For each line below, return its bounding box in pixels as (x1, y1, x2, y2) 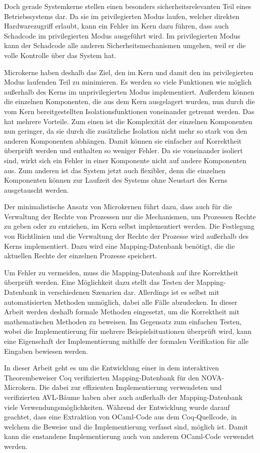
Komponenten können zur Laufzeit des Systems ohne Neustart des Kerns (4, 175, 227, 185)
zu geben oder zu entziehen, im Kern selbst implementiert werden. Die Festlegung (4, 221, 254, 231)
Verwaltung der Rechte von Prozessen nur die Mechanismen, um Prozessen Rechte (4, 211, 256, 221)
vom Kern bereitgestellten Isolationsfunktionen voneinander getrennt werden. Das (4, 106, 254, 116)
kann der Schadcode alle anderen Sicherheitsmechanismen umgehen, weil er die (4, 40, 246, 51)
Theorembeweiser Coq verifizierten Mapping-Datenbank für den (4, 372, 199, 382)
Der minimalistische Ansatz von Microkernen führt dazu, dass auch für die (4, 201, 232, 212)
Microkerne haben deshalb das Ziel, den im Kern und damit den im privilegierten (4, 67, 253, 77)
